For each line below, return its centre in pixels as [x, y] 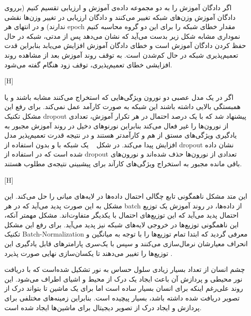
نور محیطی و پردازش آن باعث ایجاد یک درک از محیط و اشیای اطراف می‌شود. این [124, 278]
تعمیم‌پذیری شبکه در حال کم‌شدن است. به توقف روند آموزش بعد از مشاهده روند [121, 55]
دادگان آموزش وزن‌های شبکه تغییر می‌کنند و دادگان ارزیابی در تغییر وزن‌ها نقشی [120, 17]
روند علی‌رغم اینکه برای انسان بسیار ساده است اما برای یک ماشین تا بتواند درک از [124, 288]
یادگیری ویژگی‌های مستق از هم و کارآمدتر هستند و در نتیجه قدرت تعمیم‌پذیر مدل [121, 135]
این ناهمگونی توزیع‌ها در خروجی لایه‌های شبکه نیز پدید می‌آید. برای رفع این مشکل [122, 224]
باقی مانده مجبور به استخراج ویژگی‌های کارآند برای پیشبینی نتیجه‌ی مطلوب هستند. [123, 163]
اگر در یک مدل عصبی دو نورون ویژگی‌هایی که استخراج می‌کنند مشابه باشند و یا [119, 97]
